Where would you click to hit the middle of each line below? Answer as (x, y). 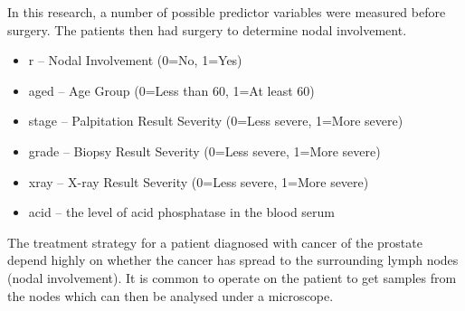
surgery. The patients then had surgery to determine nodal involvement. (207, 29)
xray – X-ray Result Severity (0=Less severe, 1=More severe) (199, 181)
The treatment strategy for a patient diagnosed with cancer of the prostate (215, 242)
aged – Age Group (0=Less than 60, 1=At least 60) (171, 90)
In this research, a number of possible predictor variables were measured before (227, 12)
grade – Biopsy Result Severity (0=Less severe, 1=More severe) (204, 151)
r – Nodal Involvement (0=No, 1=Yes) (135, 60)
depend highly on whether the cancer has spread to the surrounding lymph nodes (233, 260)
